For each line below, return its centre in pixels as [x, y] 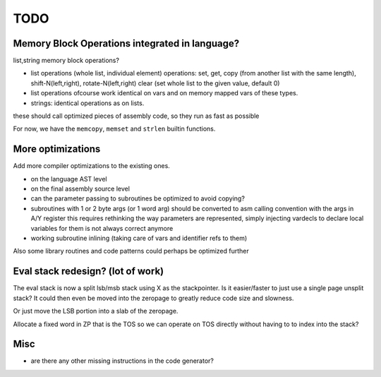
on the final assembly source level [80, 189]
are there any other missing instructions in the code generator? [122, 361]
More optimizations [57, 149]
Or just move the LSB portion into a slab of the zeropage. [96, 311]
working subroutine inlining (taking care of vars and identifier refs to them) [139, 238]
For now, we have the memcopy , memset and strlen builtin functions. [114, 129]
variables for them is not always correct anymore [102, 228]
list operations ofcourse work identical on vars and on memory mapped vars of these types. [164, 93]
